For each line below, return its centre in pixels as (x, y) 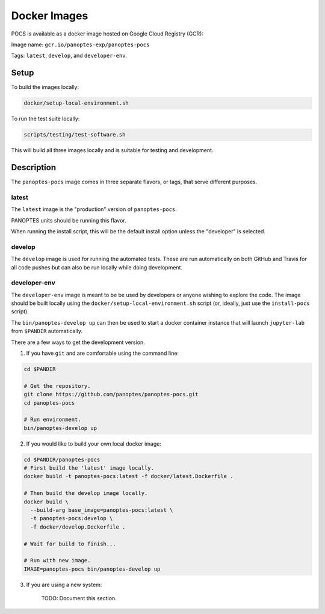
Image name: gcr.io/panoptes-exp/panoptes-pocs (80, 45)
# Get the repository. (57, 386)
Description (34, 167)
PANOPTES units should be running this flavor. (69, 220)
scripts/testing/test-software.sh (75, 135)
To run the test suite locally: (45, 119)
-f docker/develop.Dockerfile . (78, 527)
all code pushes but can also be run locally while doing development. (97, 267)
